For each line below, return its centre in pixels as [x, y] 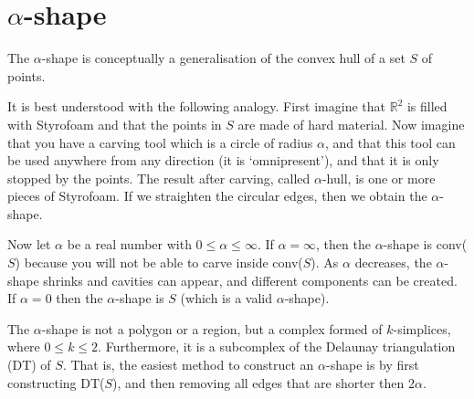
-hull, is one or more [379, 178]
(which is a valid [226, 298]
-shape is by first [373, 365]
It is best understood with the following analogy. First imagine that [197, 106]
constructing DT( [56, 382]
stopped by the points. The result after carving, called [159, 178]
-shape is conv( [425, 244]
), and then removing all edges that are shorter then [258, 382]
